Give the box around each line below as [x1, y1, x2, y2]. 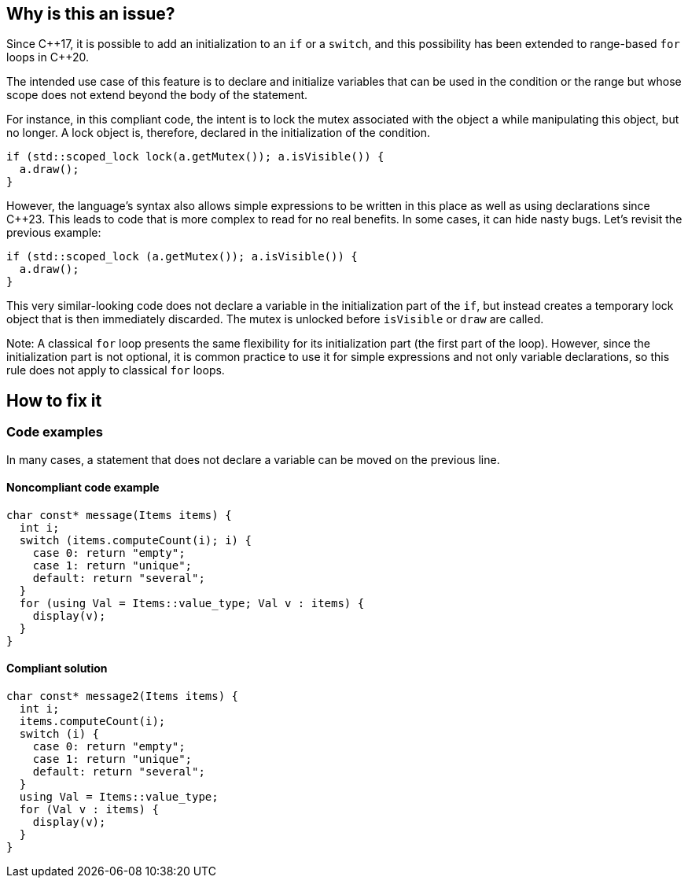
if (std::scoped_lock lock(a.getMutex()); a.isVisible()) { [6, 150, 384, 164]
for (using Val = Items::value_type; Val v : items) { [19, 596, 365, 610]
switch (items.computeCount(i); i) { [19, 533, 252, 547]
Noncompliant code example [6, 481, 160, 495]
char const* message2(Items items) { [6, 690, 239, 703]
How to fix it [6, 390, 102, 411]
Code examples [6, 424, 104, 440]
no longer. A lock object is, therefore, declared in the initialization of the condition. [6, 126, 430, 140]
